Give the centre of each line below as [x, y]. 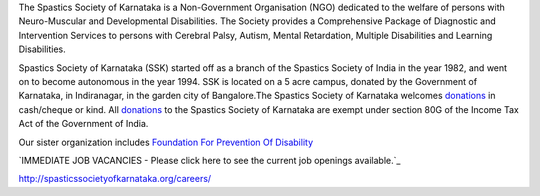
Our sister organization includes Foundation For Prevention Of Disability [166, 142]
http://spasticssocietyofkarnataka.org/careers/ [115, 179]
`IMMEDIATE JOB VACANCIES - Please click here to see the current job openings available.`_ [209, 160]
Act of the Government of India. [83, 124]
